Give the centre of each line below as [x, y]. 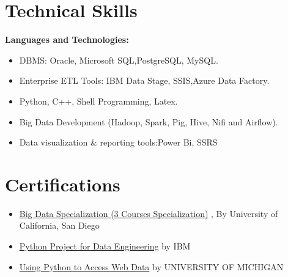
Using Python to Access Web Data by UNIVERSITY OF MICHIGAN [151, 266]
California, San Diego [59, 225]
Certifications [63, 184]
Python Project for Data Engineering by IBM [105, 246]
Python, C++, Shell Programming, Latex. [98, 101]
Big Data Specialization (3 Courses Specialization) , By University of [149, 213]
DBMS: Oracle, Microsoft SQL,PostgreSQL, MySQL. [119, 60]
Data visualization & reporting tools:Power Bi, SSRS [118, 142]
